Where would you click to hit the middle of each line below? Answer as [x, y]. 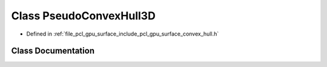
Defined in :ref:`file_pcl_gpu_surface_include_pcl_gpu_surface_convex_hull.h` [123, 34]
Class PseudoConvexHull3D [83, 16]
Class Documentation [53, 51]
